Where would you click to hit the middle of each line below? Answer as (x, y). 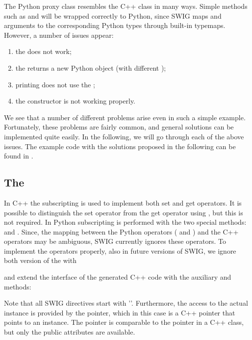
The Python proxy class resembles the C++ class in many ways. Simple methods (126, 6)
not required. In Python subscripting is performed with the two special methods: (125, 222)
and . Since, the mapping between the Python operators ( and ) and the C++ (121, 231)
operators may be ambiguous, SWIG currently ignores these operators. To (115, 241)
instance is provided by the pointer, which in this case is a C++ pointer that (120, 312)
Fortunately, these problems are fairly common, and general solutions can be (119, 127)
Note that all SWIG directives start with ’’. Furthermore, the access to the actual (126, 303)
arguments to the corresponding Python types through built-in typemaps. (115, 25)
